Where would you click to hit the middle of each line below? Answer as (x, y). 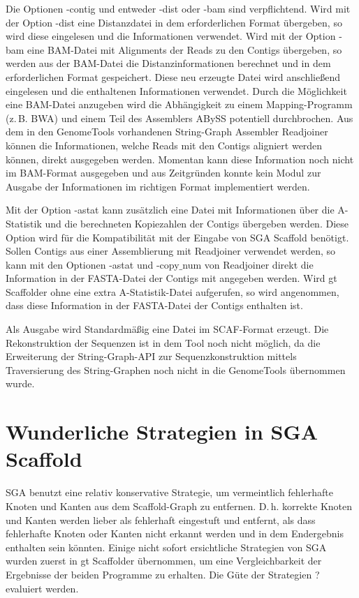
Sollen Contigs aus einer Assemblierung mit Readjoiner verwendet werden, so (171, 251)
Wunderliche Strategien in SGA (162, 432)
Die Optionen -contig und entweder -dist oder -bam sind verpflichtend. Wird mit (178, 8)
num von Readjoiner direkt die (248, 264)
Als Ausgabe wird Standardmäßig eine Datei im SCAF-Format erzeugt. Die (167, 329)
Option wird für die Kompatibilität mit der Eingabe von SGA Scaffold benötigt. (177, 237)
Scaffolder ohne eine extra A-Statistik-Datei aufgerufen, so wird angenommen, (173, 291)
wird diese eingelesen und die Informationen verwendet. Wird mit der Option (171, 36)
